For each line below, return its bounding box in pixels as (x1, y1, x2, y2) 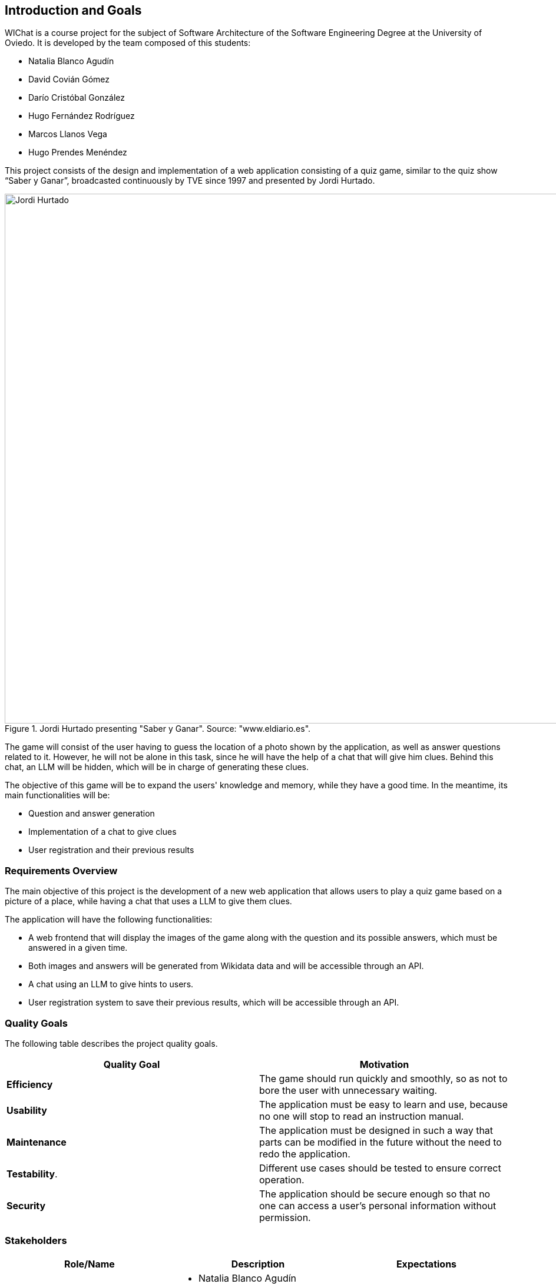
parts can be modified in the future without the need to (259, 1136, 502, 1148)
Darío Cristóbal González (28, 92, 125, 103)
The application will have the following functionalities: (5, 914, 213, 925)
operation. (259, 1173, 305, 1186)
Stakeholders (5, 1235, 67, 1247)
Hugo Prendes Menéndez (28, 147, 127, 158)
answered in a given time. (28, 943, 128, 953)
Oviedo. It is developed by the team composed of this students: (5, 38, 251, 48)
